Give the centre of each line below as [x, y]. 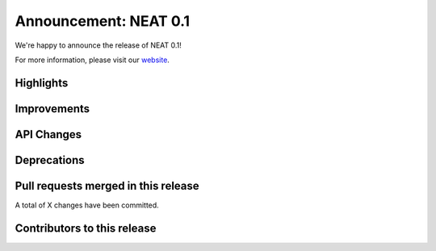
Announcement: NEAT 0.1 [102, 21]
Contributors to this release [86, 228]
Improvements [52, 109]
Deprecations [50, 160]
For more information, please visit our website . [92, 60]
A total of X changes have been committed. [87, 205]
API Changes [48, 134]
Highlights [42, 83]
